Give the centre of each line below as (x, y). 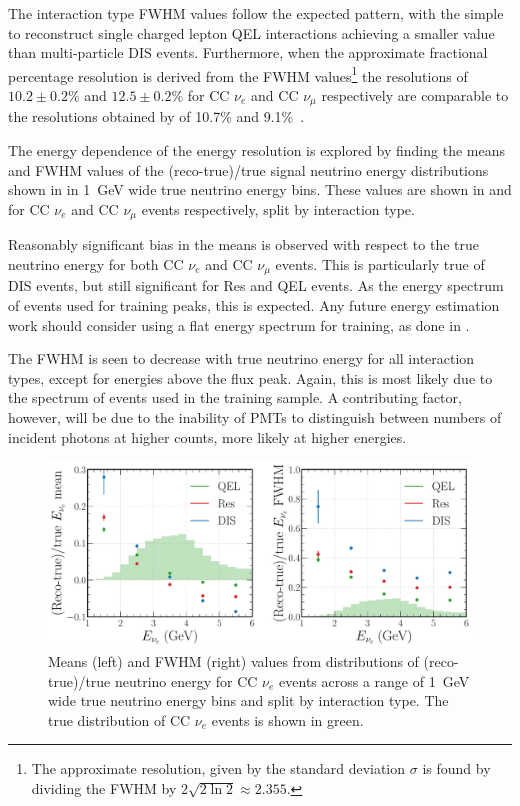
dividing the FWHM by (104, 788)
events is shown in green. (287, 719)
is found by (456, 768)
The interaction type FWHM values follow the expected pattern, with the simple (256, 13)
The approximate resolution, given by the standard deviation (218, 768)
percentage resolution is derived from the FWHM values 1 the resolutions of (238, 74)
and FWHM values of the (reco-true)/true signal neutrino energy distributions (248, 169)
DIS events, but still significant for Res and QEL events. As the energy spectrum (256, 285)
